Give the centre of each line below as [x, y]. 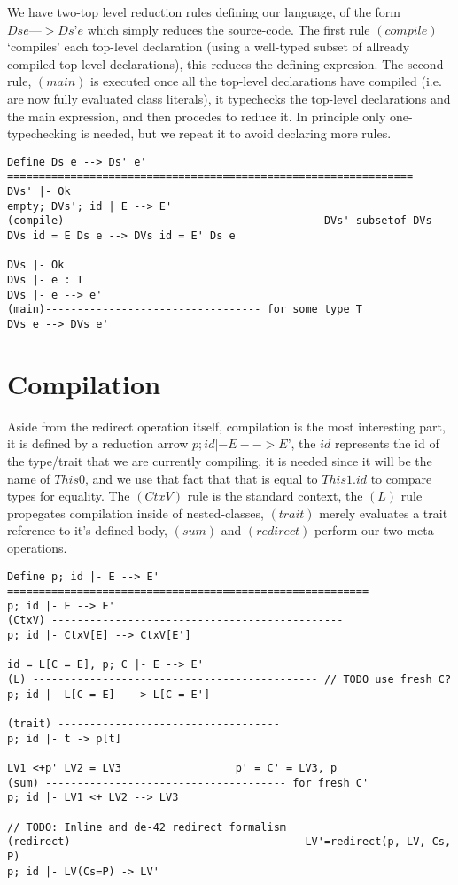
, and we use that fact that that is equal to [201, 478]
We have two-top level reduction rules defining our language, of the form [204, 12]
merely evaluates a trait [384, 512]
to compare [401, 478]
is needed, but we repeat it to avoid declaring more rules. [236, 133]
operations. [37, 547]
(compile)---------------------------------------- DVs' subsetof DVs [220, 221]
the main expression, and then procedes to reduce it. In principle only [197, 116]
